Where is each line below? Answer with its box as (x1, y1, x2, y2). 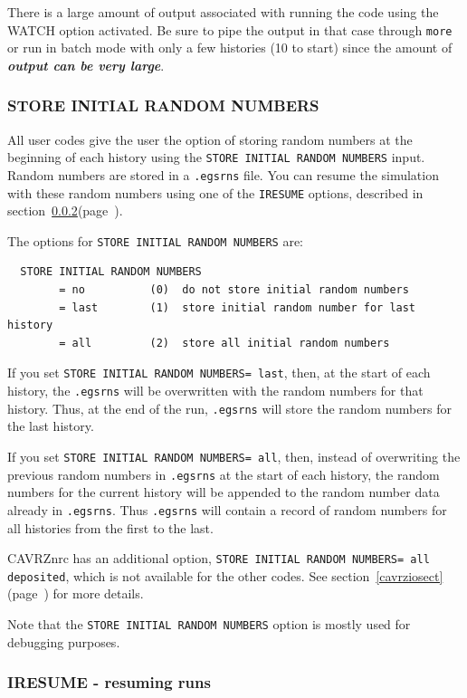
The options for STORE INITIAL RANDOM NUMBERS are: (7, 231, 304, 250)
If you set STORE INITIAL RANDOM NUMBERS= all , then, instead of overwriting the (7, 447, 461, 465)
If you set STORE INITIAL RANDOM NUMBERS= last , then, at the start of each (7, 363, 431, 382)
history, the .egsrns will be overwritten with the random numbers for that (7, 381, 424, 400)
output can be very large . (7, 55, 165, 74)
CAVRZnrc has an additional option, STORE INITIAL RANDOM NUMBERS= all (7, 549, 430, 568)
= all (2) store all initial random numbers (59, 336, 390, 349)
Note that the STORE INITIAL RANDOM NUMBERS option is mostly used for (7, 615, 411, 634)
